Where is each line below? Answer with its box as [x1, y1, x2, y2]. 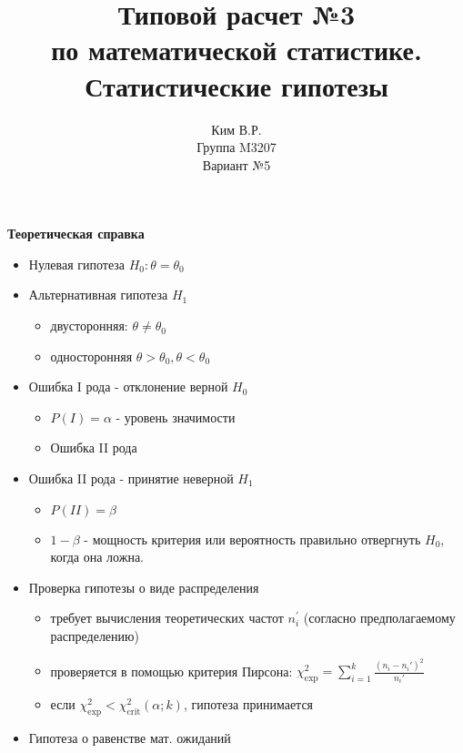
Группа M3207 [196, 137, 277, 157]
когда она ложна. [50, 547, 145, 566]
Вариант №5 [202, 155, 271, 174]
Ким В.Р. [211, 119, 262, 138]
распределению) [50, 626, 139, 645]
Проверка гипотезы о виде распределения [28, 577, 259, 596]
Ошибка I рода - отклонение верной [28, 377, 228, 396]
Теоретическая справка [7, 224, 145, 243]
